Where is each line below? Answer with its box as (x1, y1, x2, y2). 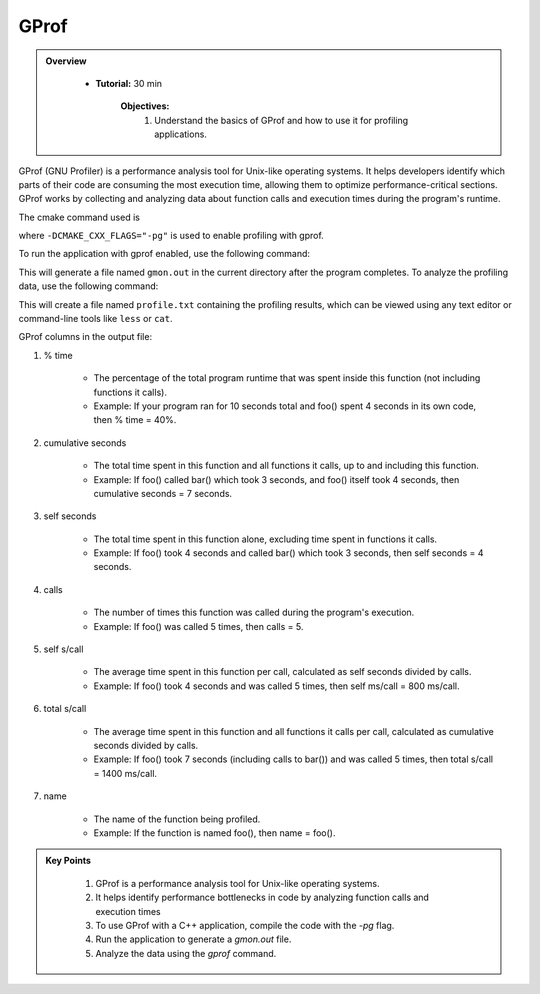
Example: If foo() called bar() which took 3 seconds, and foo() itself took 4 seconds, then (93, 473, 460, 485)
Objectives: (120, 100, 170, 112)
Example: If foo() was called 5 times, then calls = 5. (93, 620, 304, 632)
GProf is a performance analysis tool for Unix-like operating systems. (95, 877, 380, 889)
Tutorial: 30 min (95, 77, 163, 89)
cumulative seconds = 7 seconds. (93, 487, 233, 499)
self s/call (43, 643, 84, 655)
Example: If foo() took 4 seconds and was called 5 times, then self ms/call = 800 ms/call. (93, 680, 460, 692)
